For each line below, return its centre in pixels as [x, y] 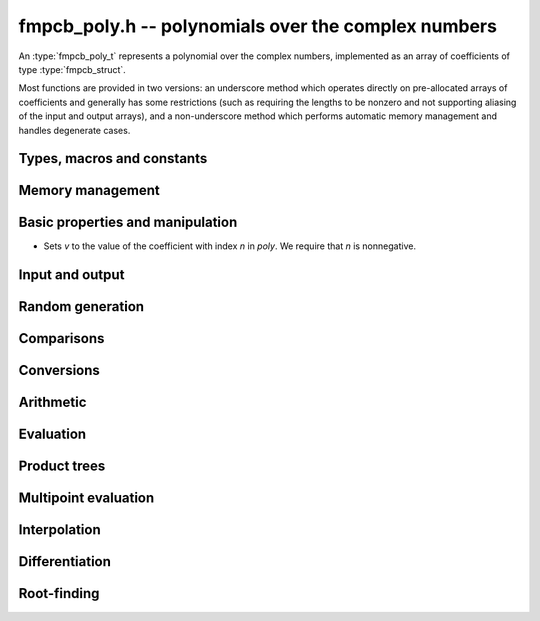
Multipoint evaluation [86, 498]
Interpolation [60, 530]
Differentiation [65, 561]
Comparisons [61, 338]
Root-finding [59, 593]
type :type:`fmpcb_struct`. [72, 69]
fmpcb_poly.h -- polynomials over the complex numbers [257, 26]
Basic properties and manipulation [128, 222]
